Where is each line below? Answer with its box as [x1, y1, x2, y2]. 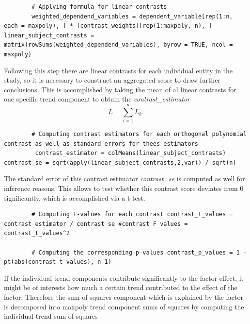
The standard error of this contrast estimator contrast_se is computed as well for [4, 173, 245, 184]
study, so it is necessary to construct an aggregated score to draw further [4, 75, 220, 85]
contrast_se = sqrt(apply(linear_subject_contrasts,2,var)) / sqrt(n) [4, 159, 236, 166]
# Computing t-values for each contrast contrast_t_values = [31, 211, 233, 218]
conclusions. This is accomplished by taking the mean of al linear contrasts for [4, 84, 236, 94]
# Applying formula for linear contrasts [31, 3, 167, 10]
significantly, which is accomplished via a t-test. [4, 192, 145, 203]
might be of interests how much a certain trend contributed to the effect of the [4, 282, 237, 292]
